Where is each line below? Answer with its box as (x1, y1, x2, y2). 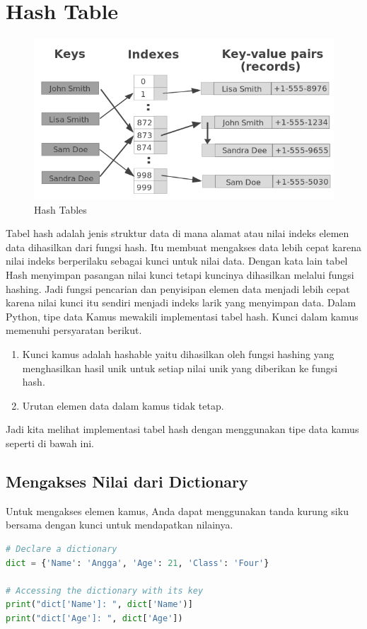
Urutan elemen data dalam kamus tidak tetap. (22, 398, 224, 412)
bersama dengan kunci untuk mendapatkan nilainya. (6, 517, 233, 532)
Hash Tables (34, 202, 87, 217)
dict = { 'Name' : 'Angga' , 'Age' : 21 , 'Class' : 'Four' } (6, 558, 269, 568)
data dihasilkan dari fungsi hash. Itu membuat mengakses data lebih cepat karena (6, 239, 361, 254)
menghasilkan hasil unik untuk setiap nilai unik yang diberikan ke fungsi (22, 360, 338, 375)
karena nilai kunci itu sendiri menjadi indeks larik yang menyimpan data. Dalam (6, 295, 356, 310)
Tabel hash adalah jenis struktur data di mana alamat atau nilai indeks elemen (6, 226, 349, 241)
